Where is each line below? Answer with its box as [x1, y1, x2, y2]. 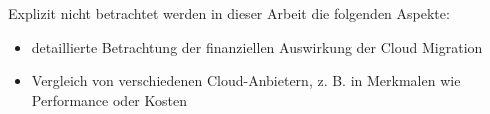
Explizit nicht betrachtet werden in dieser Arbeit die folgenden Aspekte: [8, 3, 450, 23]
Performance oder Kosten [31, 89, 187, 110]
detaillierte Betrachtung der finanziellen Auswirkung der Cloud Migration [31, 36, 483, 57]
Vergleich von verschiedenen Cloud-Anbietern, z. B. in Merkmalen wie [31, 70, 461, 91]
